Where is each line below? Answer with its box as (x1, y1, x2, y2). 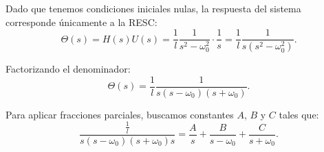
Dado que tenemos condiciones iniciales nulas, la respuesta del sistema (6, 1, 301, 15)
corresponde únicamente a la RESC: (6, 14, 158, 29)
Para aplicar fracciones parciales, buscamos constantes (6, 107, 234, 121)
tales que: (279, 107, 319, 121)
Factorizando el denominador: (6, 62, 131, 76)
